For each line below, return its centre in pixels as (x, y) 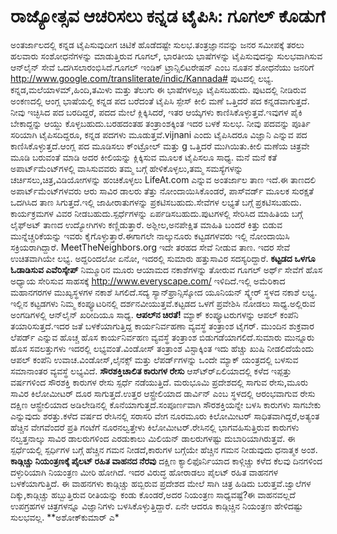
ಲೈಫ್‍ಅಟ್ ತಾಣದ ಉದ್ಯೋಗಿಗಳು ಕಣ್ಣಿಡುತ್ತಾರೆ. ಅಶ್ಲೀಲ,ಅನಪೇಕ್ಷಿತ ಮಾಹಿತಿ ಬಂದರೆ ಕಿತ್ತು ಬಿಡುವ (146, 224)
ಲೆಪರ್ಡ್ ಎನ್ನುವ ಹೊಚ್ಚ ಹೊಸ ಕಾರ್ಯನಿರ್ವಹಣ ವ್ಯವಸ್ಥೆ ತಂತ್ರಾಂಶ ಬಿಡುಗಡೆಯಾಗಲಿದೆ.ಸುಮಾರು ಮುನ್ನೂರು (162, 337)
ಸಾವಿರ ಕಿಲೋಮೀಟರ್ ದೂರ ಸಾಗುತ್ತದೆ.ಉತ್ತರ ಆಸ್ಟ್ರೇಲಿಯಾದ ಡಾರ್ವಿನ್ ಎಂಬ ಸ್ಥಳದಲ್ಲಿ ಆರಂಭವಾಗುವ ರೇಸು (163, 393)
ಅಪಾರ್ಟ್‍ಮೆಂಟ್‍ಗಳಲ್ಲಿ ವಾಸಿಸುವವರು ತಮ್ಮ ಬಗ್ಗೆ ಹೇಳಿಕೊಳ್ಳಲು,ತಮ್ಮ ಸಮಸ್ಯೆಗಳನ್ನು (127, 168)
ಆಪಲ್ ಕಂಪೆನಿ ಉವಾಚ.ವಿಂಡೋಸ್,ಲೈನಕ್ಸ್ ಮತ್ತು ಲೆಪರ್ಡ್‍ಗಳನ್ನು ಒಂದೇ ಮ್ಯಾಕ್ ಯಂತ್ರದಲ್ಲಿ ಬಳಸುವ (154, 359)
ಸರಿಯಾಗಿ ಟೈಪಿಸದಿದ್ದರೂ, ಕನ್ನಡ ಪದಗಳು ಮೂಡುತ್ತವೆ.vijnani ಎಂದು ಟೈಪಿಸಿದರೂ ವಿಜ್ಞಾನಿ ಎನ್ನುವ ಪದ (159, 134)
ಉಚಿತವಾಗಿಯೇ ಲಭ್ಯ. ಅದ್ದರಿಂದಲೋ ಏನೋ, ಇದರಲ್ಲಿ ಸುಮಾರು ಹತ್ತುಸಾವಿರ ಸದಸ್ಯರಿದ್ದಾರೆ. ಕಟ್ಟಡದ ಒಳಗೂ (163, 258)
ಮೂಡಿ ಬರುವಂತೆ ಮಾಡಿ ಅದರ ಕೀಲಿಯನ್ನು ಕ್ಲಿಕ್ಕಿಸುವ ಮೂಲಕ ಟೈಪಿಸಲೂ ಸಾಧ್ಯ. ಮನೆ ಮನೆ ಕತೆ (144, 157)
